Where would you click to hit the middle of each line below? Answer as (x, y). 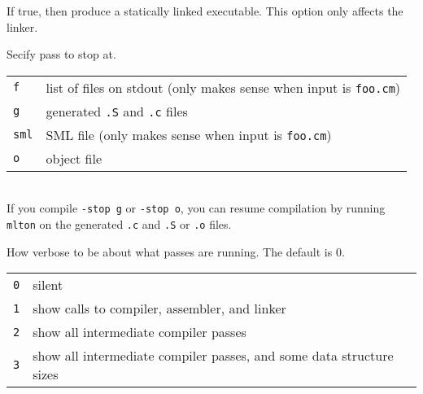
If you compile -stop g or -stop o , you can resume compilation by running (196, 208)
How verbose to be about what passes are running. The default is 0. (176, 251)
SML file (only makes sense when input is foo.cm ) (189, 134)
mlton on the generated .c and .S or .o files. (119, 224)
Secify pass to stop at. (61, 54)
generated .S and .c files (117, 111)
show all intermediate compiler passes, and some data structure (213, 356)
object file (74, 158)
